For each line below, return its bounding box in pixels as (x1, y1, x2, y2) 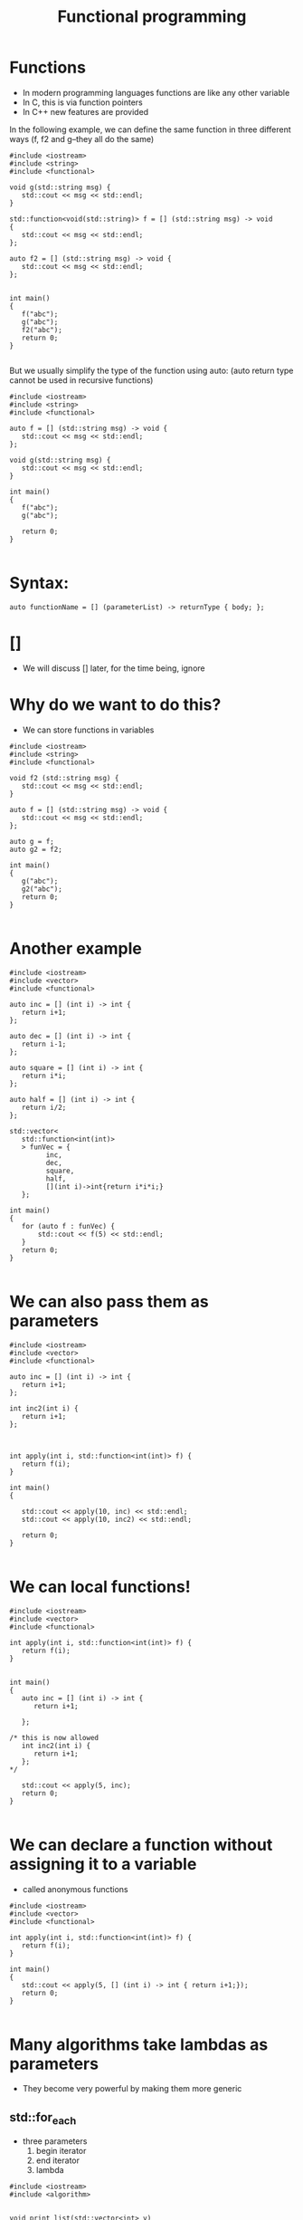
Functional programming (57, 6, 247, 27)
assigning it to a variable (9, 1853, 197, 1874)
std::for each (9, 2110, 77, 2128)
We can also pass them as (9, 1291, 210, 1312)
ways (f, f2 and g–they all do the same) (9, 133, 155, 144)
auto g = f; (9, 837, 54, 846)
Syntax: (9, 573, 70, 594)
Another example (9, 938, 143, 959)
